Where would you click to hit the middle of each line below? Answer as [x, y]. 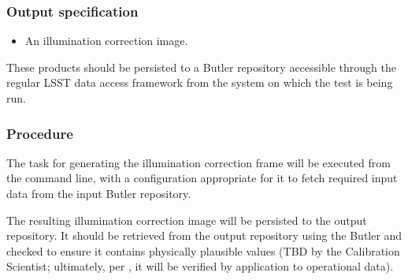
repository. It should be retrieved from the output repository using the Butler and [204, 235]
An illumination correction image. [106, 41]
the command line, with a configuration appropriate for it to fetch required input [202, 178]
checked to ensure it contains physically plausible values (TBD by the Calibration [203, 250]
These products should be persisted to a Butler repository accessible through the [201, 67]
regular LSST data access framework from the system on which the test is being [200, 82]
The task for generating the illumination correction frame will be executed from [198, 162]
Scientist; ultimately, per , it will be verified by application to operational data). [200, 266]
